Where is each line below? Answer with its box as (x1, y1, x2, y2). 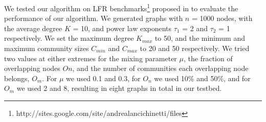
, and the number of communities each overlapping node (72, 63, 249, 74)
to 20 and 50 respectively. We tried (140, 43, 250, 54)
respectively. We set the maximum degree (4, 33, 134, 43)
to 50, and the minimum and (154, 33, 245, 43)
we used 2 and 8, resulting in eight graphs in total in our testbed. (16, 83, 222, 93)
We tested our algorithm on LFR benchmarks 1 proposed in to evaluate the (4, 2, 238, 13)
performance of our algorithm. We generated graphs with (4, 13, 183, 23)
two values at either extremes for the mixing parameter (4, 53, 177, 63)
